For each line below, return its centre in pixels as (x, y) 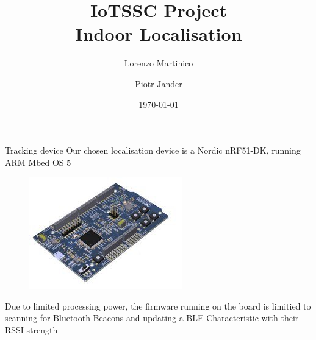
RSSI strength (31, 330)
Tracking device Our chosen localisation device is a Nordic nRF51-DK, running (153, 150)
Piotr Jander (159, 83)
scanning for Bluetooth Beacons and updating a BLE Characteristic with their (152, 318)
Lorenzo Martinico (159, 63)
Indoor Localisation (159, 34)
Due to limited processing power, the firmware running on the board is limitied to (158, 306)
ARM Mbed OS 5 (38, 162)
